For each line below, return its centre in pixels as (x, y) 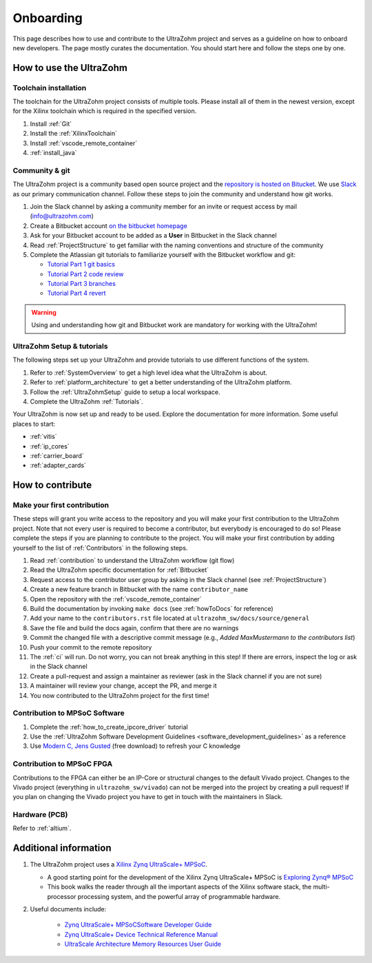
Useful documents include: (68, 909)
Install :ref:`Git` (51, 123)
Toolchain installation (50, 87)
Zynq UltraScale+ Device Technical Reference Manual (141, 934)
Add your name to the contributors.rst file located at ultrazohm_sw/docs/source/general (170, 618)
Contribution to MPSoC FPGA (63, 764)
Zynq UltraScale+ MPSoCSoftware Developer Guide (138, 925)
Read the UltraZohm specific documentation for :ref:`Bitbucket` (120, 570)
